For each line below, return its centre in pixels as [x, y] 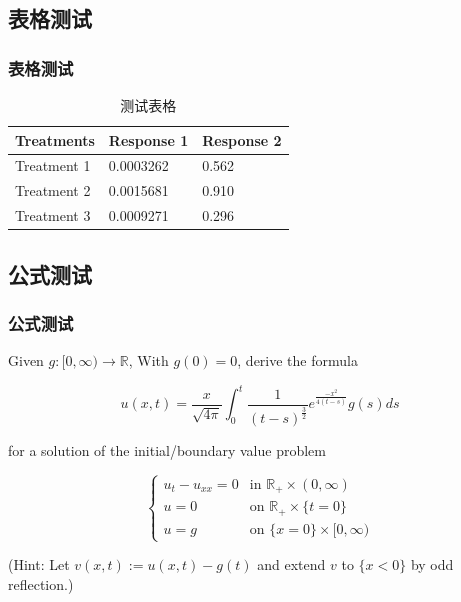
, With [148, 360]
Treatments [55, 139]
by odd [432, 564]
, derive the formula [297, 360]
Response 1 [148, 139]
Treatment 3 [53, 215]
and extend [291, 564]
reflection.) [41, 583]
